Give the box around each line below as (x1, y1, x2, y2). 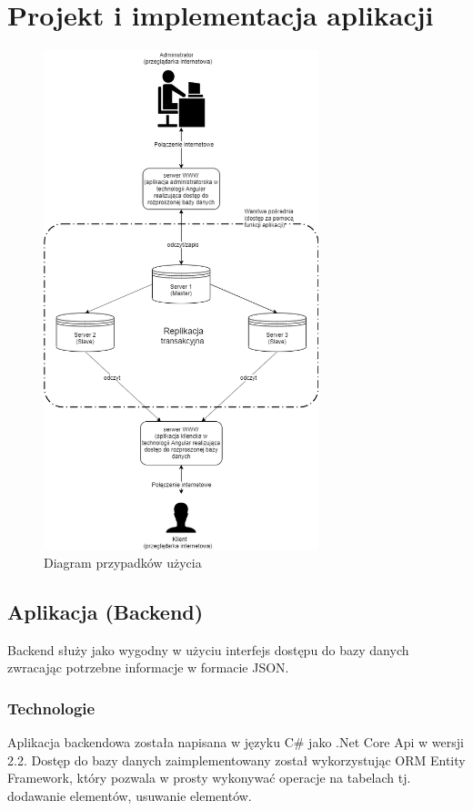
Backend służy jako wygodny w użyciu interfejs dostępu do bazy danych (7, 640, 409, 659)
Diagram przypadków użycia (44, 552, 202, 571)
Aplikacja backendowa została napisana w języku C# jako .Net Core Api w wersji (7, 732, 464, 751)
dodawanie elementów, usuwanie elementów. (7, 785, 252, 805)
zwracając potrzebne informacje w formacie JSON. (7, 658, 289, 677)
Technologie (7, 696, 96, 719)
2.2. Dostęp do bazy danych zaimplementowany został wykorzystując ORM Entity (7, 750, 466, 769)
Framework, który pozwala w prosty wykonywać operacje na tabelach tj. (7, 768, 411, 787)
